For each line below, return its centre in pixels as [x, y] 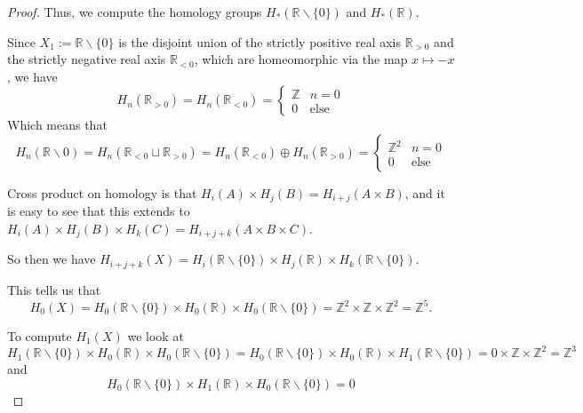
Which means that [57, 125]
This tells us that [54, 289]
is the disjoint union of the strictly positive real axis [260, 41]
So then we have [52, 259]
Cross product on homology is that [102, 192]
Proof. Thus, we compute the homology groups [135, 12]
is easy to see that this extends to [99, 211]
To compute [40, 336]
